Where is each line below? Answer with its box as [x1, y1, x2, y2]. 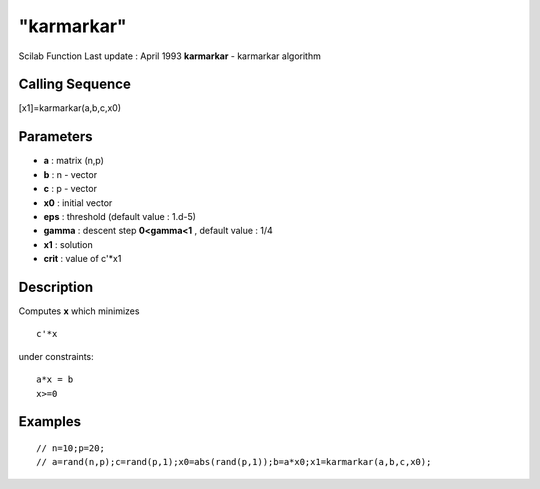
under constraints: [18, 350, 94, 362]
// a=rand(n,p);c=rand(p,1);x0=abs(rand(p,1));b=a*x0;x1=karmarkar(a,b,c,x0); [36, 456, 432, 468]
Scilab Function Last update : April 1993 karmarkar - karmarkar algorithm [18, 50, 322, 62]
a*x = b [36, 374, 74, 385]
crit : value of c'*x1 [43, 253, 122, 265]
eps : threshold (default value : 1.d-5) [43, 210, 197, 222]
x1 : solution [43, 238, 94, 250]
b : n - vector [43, 168, 98, 180]
